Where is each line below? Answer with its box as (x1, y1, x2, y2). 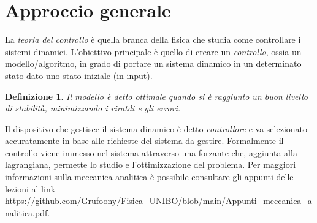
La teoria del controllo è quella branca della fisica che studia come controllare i (5, 33, 301, 46)
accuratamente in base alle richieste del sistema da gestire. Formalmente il (5, 134, 284, 147)
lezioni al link (5, 182, 56, 195)
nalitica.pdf (5, 206, 48, 219)
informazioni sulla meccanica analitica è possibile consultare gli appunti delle (5, 170, 294, 183)
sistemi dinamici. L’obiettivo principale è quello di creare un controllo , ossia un (5, 45, 302, 58)
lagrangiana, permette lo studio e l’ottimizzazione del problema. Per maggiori (5, 158, 296, 171)
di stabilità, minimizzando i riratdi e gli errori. (5, 102, 181, 115)
